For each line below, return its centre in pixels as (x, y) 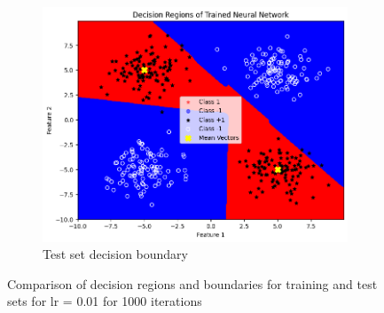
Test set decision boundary (115, 254)
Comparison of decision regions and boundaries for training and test (192, 283)
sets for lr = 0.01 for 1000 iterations (105, 301)
